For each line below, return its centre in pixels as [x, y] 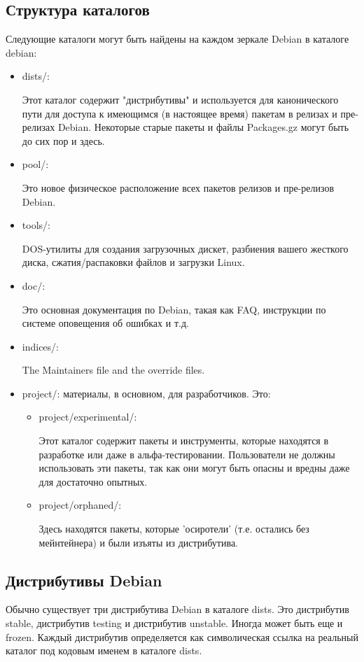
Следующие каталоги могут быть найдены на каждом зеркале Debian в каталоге [177, 39]
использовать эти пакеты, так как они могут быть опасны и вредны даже [194, 468]
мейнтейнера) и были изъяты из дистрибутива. [139, 542]
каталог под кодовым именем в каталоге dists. [104, 650]
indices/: [40, 346]
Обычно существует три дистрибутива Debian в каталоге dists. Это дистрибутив [177, 609]
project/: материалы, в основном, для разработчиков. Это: [146, 393]
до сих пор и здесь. [63, 140]
